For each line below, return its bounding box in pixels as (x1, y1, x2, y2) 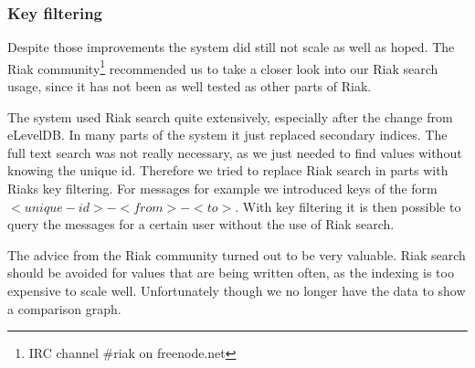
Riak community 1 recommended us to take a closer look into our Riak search (7, 56, 438, 78)
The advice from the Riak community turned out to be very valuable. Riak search (7, 245, 466, 264)
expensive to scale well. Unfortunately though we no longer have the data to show (7, 281, 466, 300)
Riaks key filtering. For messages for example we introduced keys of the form (7, 179, 438, 198)
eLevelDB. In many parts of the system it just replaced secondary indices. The (7, 125, 448, 144)
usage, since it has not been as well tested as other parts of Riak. (7, 77, 372, 96)
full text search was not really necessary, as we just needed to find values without (7, 142, 462, 162)
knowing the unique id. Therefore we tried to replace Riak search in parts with (7, 161, 449, 180)
